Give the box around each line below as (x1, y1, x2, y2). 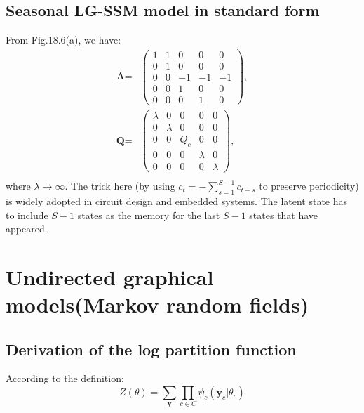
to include (6, 207, 48, 222)
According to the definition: (6, 371, 124, 386)
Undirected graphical (6, 262, 214, 291)
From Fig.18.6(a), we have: (6, 32, 121, 47)
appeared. (6, 221, 48, 236)
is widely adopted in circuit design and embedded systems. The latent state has (6, 193, 348, 208)
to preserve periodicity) (259, 178, 359, 193)
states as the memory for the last (77, 207, 220, 222)
